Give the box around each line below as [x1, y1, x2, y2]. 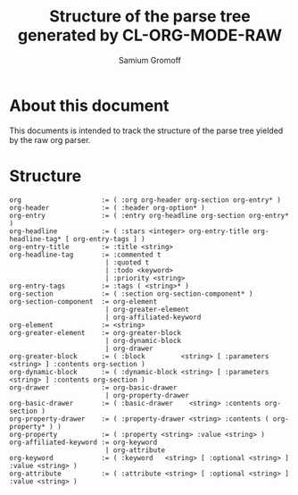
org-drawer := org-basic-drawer [9, 382, 178, 392]
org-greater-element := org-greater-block [9, 328, 181, 337]
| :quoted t [104, 257, 150, 267]
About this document [9, 96, 170, 115]
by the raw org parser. [9, 134, 91, 145]
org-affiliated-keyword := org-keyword [9, 438, 158, 447]
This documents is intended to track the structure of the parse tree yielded [9, 125, 284, 136]
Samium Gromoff [119, 55, 181, 65]
